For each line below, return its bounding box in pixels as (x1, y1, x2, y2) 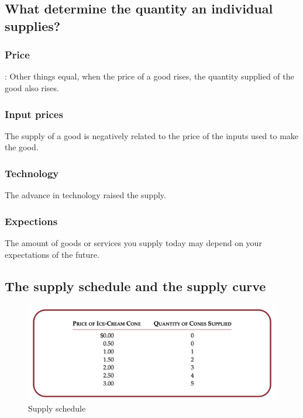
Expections (5, 213, 58, 228)
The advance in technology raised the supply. (5, 189, 166, 201)
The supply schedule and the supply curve (5, 277, 266, 295)
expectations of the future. (5, 248, 99, 260)
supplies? (5, 16, 61, 34)
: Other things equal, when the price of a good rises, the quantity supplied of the (5, 70, 294, 82)
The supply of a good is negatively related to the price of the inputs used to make (5, 129, 299, 141)
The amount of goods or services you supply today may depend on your (5, 237, 262, 249)
